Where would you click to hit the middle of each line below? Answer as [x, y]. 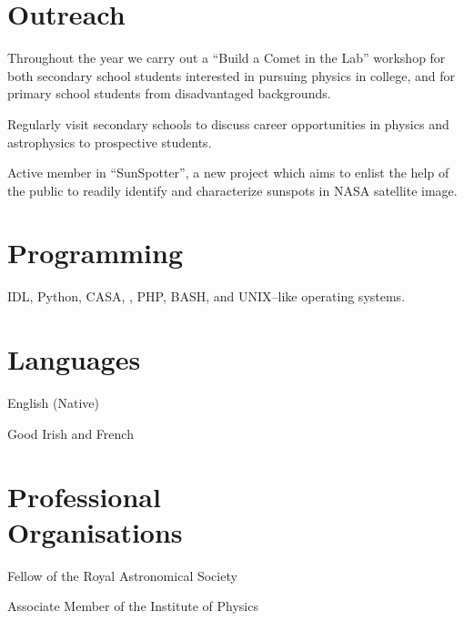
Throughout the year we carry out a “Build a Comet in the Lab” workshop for [227, 58]
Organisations [95, 531]
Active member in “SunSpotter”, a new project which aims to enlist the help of [228, 173]
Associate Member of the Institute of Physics [133, 606]
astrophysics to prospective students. [110, 142]
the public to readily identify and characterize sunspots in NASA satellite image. [232, 190]
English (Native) [54, 403]
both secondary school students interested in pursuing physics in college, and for [231, 75]
